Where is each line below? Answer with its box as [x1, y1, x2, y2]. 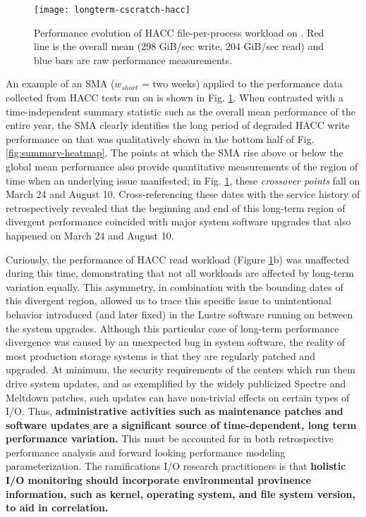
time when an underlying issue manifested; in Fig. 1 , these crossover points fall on [6, 173, 360, 187]
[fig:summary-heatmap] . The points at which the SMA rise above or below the [6, 145, 343, 160]
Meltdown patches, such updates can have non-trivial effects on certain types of [6, 390, 350, 404]
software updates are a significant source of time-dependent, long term [6, 417, 357, 432]
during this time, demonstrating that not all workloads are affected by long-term [6, 266, 354, 280]
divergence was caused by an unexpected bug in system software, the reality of [6, 335, 346, 349]
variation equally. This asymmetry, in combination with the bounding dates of [6, 279, 343, 294]
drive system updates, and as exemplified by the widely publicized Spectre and [6, 375, 346, 390]
